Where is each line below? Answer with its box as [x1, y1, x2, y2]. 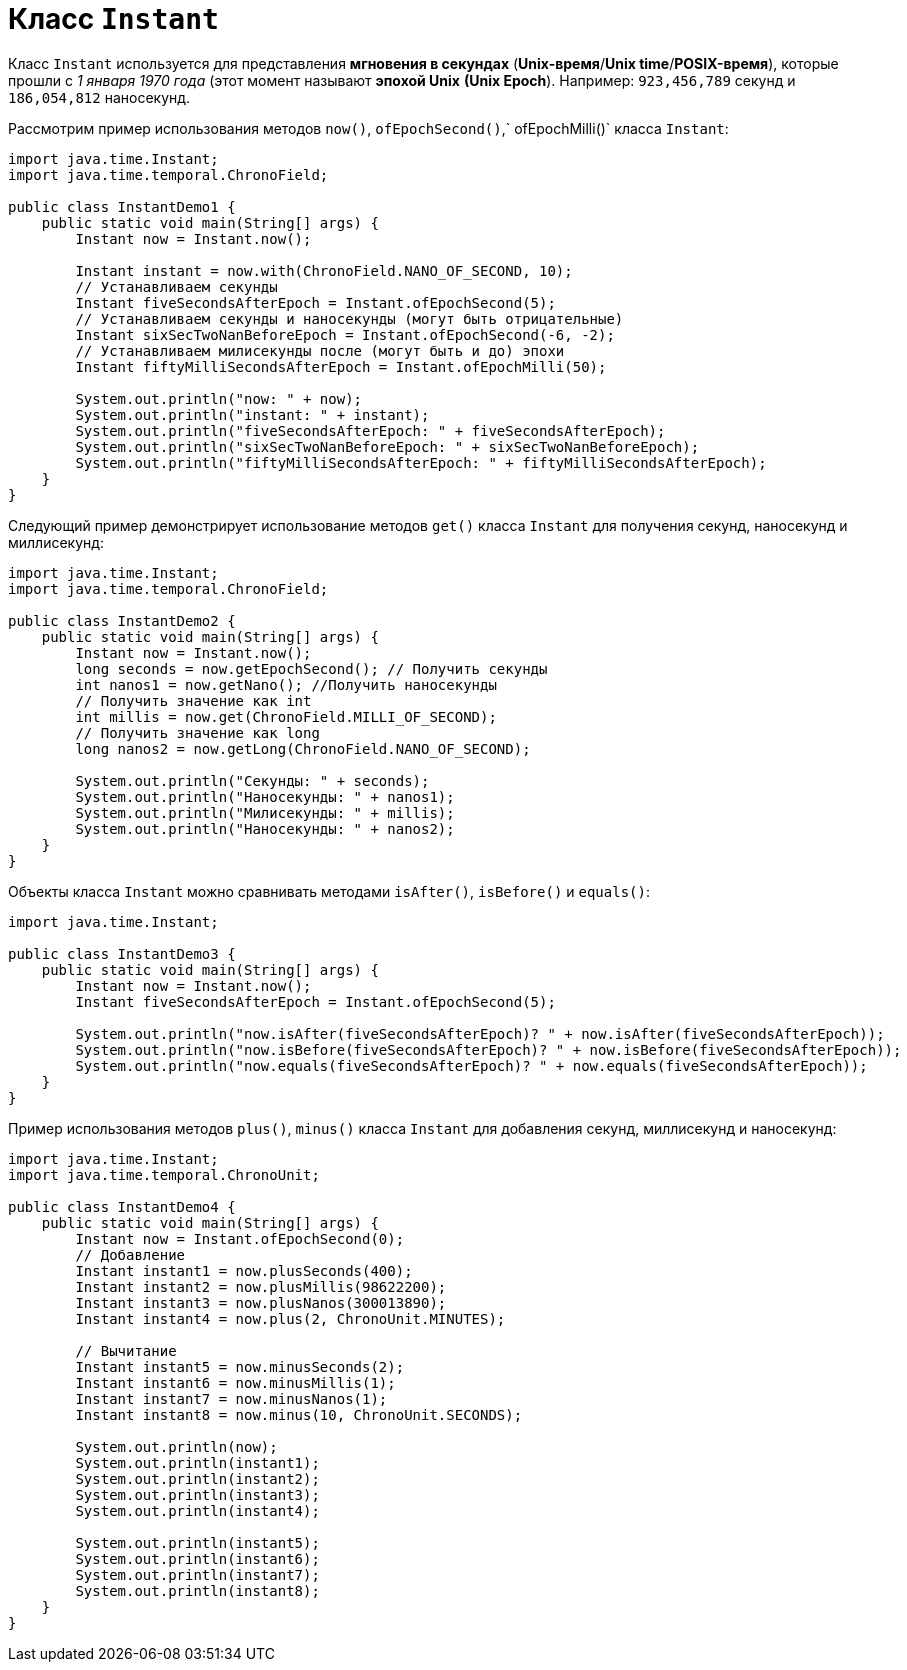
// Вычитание [75, 1342, 177, 1359]
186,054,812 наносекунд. [8, 88, 191, 106]
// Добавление [75, 1246, 186, 1263]
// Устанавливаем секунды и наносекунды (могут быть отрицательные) [75, 310, 624, 327]
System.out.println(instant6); [75, 1550, 320, 1567]
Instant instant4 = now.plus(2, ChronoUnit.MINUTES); [75, 1310, 506, 1327]
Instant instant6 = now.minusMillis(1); [75, 1374, 396, 1391]
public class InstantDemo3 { [8, 945, 236, 962]
